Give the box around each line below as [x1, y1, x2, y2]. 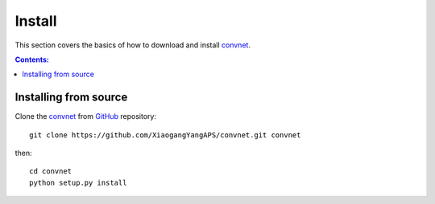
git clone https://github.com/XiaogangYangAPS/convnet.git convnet [29, 130, 301, 140]
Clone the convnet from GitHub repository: [14, 112, 157, 121]
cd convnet [29, 167, 72, 176]
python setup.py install [29, 177, 127, 187]
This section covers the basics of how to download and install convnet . [14, 40, 251, 50]
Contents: [14, 55, 50, 64]
